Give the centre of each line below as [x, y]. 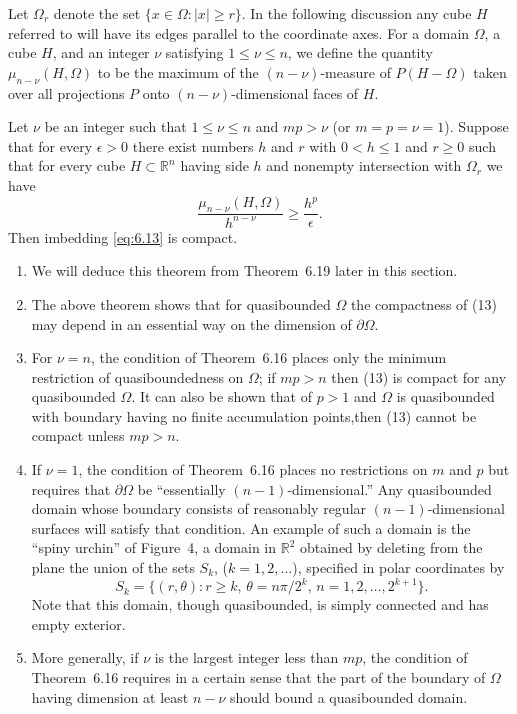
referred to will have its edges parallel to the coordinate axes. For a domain [239, 32]
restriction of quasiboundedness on [137, 376]
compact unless [78, 435]
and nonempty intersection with [364, 165]
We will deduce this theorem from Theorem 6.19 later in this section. [244, 270]
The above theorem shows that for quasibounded [181, 303]
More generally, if [85, 657]
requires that [71, 488]
